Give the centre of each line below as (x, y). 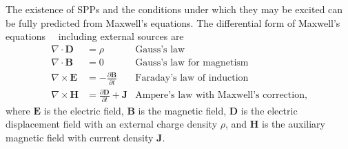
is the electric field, (84, 110)
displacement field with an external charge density (112, 124)
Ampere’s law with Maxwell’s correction (220, 96)
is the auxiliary (294, 124)
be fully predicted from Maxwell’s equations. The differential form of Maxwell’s (173, 22)
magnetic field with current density (80, 137)
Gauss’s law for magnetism (192, 62)
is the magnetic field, (182, 110)
